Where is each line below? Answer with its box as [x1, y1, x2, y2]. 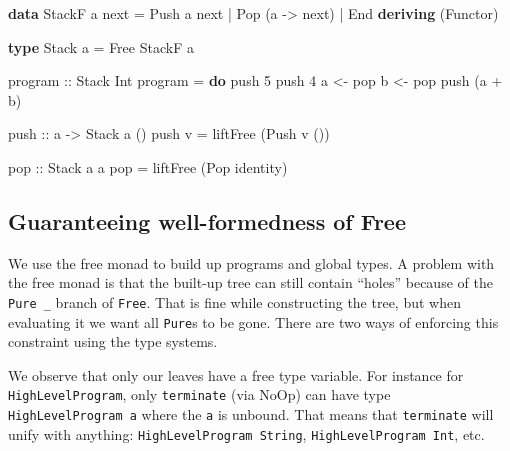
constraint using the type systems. [8, 331, 218, 352]
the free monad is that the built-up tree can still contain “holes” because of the [8, 272, 493, 293]
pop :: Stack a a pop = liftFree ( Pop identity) [8, 156, 288, 177]
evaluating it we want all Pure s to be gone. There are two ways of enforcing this [8, 311, 499, 332]
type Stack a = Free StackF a [8, 36, 194, 57]
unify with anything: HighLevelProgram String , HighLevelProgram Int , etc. [8, 423, 485, 444]
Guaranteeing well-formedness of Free [8, 205, 406, 236]
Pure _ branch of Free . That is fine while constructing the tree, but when [8, 291, 461, 312]
